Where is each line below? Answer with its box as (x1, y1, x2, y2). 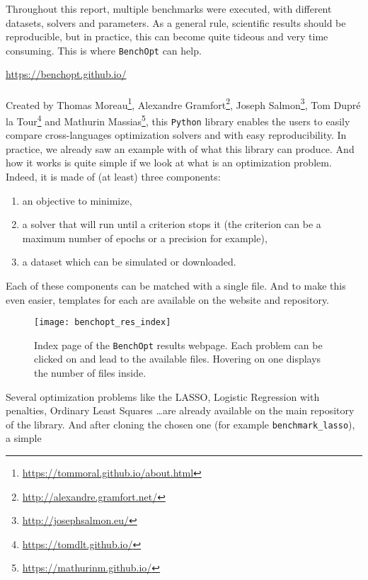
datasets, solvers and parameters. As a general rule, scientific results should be (6, 15, 346, 30)
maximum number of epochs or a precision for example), (22, 230, 268, 245)
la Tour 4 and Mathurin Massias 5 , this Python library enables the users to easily (6, 111, 350, 128)
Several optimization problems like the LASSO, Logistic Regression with (6, 389, 320, 404)
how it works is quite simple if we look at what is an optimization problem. (6, 155, 332, 170)
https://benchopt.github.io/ (6, 67, 127, 81)
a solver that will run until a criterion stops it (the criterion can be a (22, 217, 321, 232)
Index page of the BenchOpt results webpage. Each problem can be (34, 337, 323, 352)
